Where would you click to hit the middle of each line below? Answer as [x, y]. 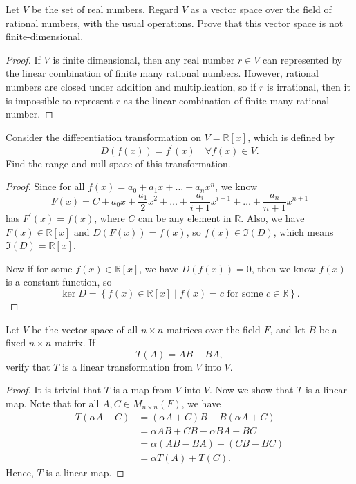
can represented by [302, 59]
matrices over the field [213, 329]
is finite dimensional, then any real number [144, 59]
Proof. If [23, 59]
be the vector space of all [85, 329]
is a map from [142, 390]
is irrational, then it [309, 86]
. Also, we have [273, 218]
